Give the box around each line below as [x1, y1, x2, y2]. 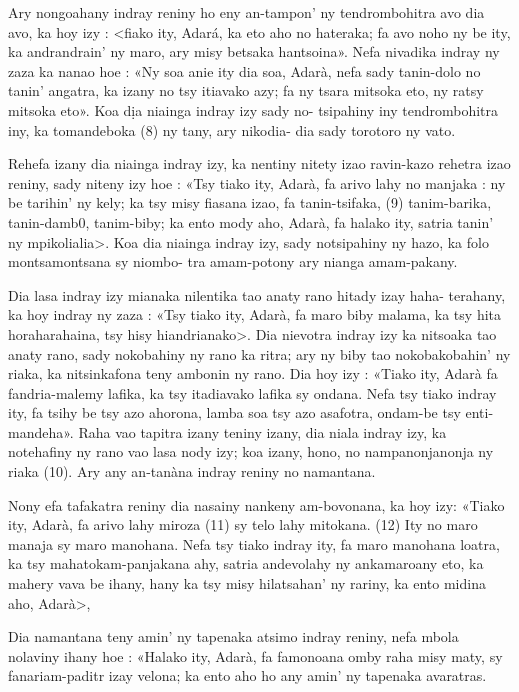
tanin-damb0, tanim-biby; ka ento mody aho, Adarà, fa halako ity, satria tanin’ [8, 211, 494, 232]
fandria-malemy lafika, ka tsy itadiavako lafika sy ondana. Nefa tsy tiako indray [8, 382, 497, 403]
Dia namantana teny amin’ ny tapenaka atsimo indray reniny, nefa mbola [8, 626, 459, 647]
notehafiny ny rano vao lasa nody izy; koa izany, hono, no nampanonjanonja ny [8, 441, 494, 462]
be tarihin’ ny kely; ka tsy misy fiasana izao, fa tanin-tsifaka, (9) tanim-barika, [8, 192, 492, 213]
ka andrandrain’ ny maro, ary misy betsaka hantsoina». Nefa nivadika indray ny [8, 41, 500, 62]
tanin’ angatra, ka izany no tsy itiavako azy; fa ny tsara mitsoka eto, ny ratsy [8, 80, 484, 101]
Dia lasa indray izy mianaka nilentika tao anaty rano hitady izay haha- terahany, [8, 284, 506, 305]
